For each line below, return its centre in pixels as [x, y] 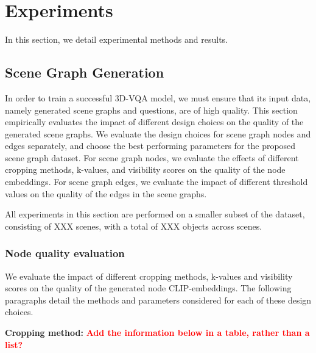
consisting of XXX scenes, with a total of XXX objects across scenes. [134, 226]
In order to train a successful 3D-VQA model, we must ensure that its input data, [158, 97]
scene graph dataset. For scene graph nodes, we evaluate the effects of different [152, 157]
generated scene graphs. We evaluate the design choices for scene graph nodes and [158, 133]
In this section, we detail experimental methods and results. [117, 39]
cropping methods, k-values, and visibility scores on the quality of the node [145, 169]
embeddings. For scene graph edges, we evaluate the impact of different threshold [156, 182]
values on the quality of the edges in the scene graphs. [106, 193]
